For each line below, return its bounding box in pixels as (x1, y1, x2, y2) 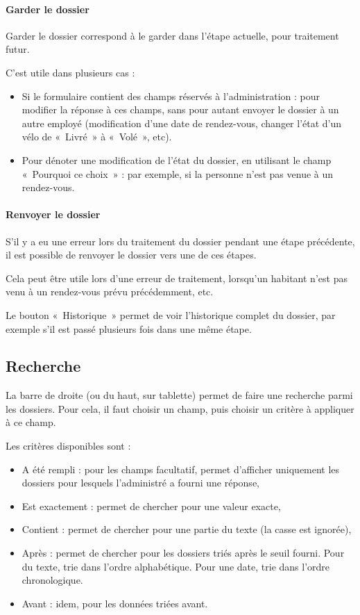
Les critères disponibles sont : (6, 438, 131, 453)
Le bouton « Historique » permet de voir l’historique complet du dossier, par (6, 307, 336, 322)
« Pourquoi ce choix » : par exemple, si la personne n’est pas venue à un (22, 166, 334, 181)
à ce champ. (6, 415, 56, 429)
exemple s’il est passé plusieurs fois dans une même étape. (6, 321, 252, 336)
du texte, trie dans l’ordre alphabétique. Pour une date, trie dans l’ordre (22, 559, 330, 573)
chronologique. (22, 573, 83, 587)
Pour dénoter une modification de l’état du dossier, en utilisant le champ (22, 152, 332, 167)
